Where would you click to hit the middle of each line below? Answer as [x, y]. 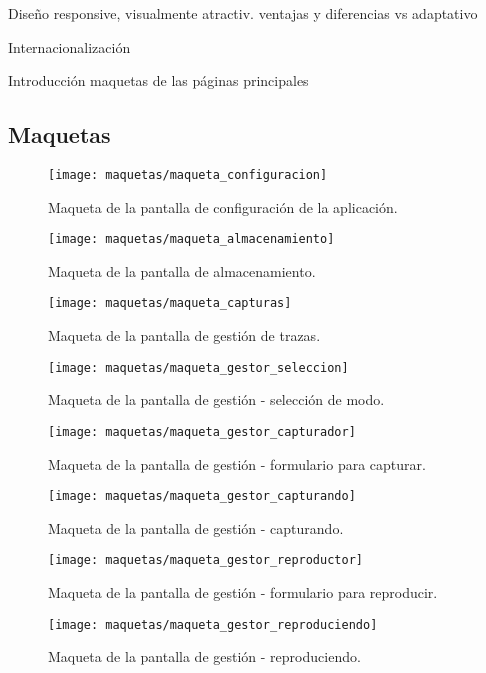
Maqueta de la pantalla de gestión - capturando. [196, 527]
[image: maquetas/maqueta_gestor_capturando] [202, 496]
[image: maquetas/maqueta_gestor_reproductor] [205, 560]
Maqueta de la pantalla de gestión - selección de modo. [216, 399]
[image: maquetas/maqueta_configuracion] [188, 174]
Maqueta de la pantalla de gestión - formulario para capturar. [237, 463]
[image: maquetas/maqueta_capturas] [170, 303]
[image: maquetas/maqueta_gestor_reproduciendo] [213, 624]
